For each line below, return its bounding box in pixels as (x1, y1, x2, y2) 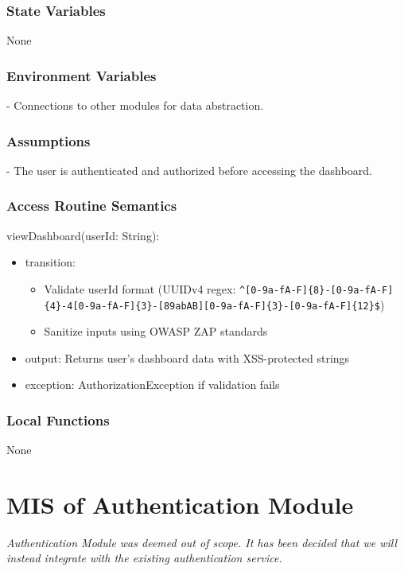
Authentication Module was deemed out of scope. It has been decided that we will (6, 534, 398, 550)
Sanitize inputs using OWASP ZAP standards (44, 323, 268, 340)
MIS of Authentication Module (6, 487, 354, 520)
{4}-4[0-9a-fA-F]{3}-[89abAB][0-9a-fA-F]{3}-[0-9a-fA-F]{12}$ (44, 300, 380, 312)
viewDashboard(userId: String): (6, 227, 160, 243)
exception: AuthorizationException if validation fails (25, 376, 280, 393)
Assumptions (6, 130, 91, 150)
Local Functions (6, 410, 110, 429)
